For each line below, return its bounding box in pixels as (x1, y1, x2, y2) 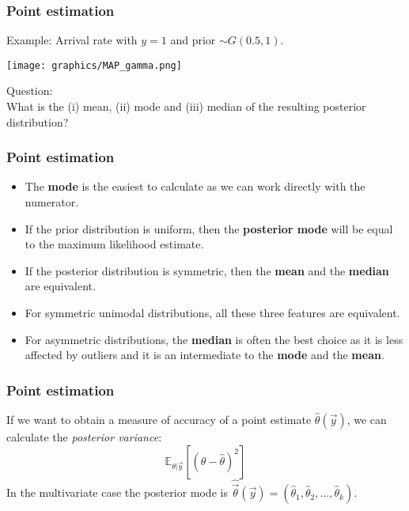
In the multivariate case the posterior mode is (6, 484, 228, 501)
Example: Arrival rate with (6, 32, 138, 48)
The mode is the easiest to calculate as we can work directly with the (25, 178, 365, 195)
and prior (170, 32, 216, 48)
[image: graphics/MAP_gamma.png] (6, 59, 182, 71)
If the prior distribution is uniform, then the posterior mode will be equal (25, 220, 393, 237)
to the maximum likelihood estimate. (25, 236, 204, 252)
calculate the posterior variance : (6, 429, 162, 445)
